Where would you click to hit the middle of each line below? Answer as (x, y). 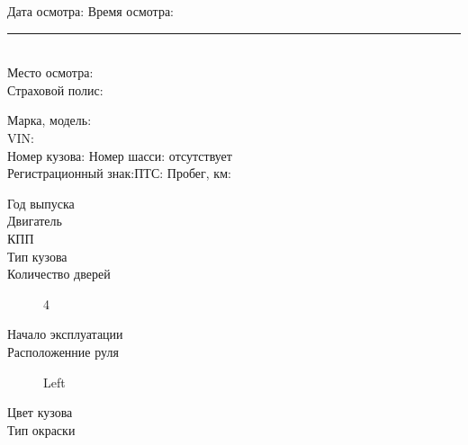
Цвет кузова (40, 412)
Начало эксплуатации (65, 334)
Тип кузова (37, 256)
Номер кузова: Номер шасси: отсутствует (120, 155)
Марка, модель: (49, 120)
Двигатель (35, 221)
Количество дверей (59, 274)
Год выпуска (41, 203)
